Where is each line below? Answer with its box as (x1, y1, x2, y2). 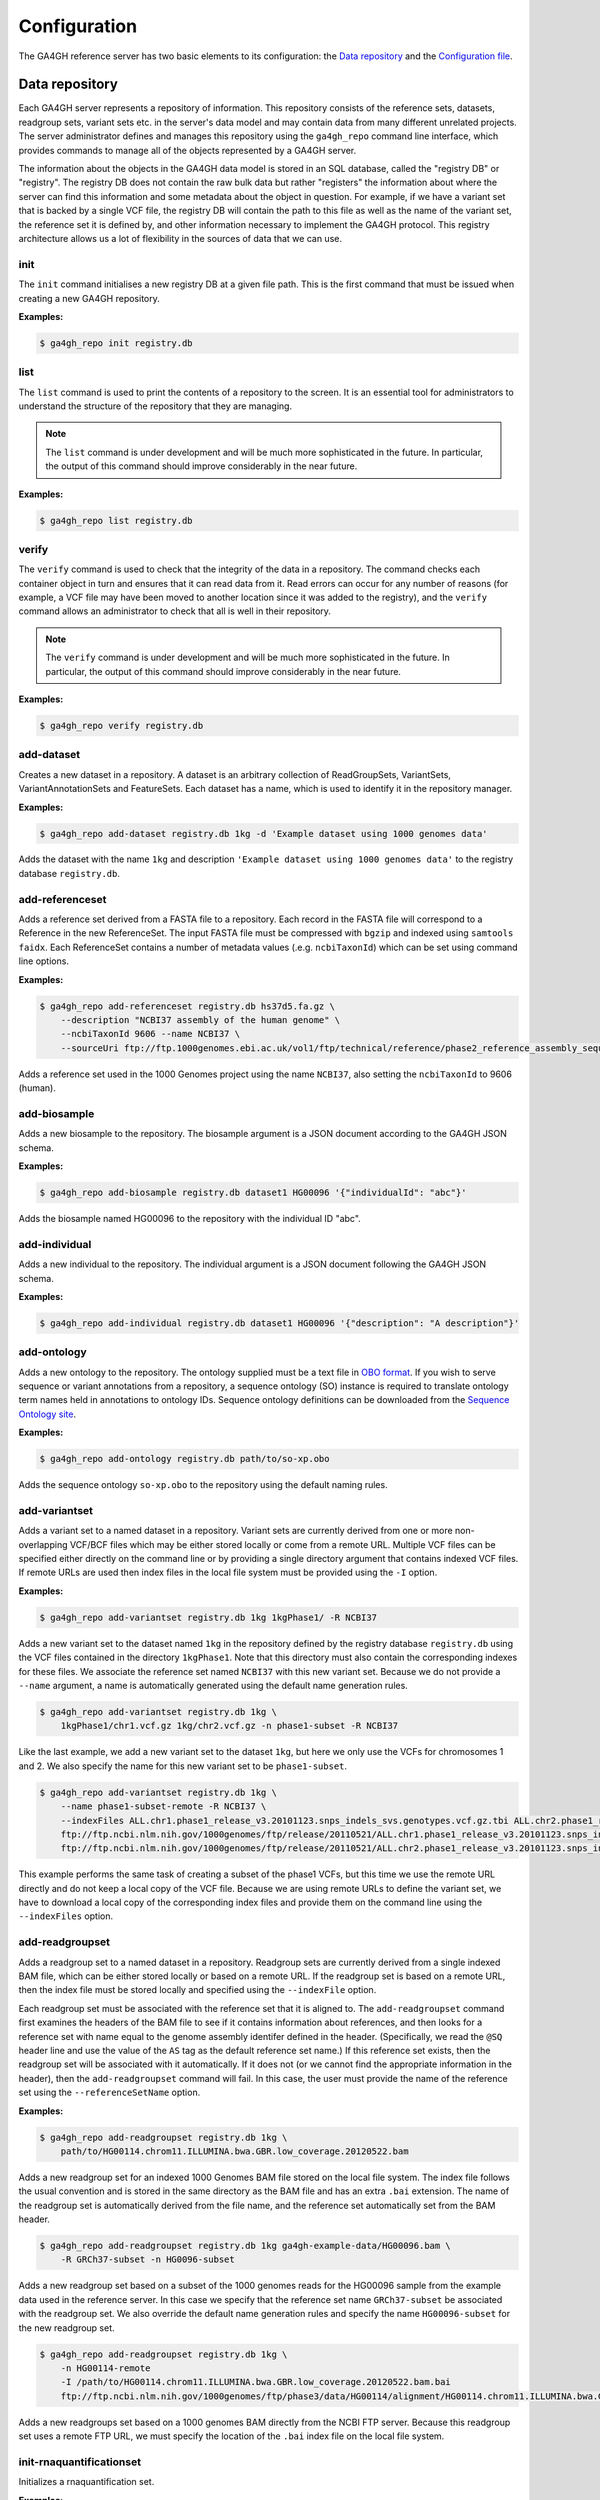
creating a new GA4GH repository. (18, 292, 160, 304)
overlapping (18, 1538, 69, 1550)
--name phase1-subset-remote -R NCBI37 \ (60, 1801, 267, 1812)
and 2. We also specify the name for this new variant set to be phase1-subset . (18, 1760, 348, 1772)
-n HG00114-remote (60, 2362, 151, 2374)
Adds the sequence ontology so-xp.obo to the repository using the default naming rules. (18, 1479, 389, 1491)
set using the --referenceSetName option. (18, 2086, 201, 2099)
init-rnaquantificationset (18, 2455, 142, 2469)
